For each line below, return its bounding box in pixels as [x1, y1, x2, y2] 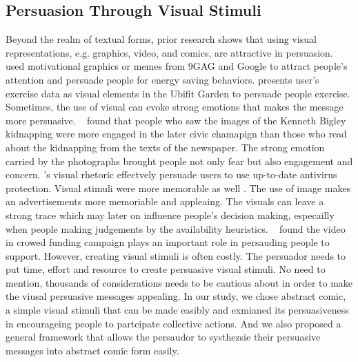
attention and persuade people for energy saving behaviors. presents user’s [6, 72, 319, 86]
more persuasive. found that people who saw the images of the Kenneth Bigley [6, 113, 346, 127]
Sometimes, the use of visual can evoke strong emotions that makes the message [6, 99, 344, 114]
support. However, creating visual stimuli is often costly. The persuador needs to [6, 248, 346, 263]
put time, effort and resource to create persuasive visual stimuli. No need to [6, 262, 326, 276]
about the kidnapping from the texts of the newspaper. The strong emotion [6, 140, 325, 154]
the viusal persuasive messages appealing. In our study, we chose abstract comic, [6, 289, 346, 303]
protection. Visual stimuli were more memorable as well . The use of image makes [6, 180, 351, 195]
